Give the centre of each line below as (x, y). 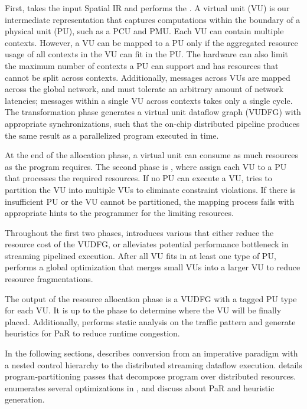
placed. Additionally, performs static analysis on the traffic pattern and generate (150, 321)
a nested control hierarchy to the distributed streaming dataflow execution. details (153, 364)
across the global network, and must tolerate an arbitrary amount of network (144, 89)
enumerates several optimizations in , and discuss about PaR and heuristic (140, 387)
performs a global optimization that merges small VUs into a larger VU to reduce (153, 267)
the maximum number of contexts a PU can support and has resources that (142, 65)
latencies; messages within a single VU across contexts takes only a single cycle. (149, 100)
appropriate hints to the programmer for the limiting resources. (119, 213)
